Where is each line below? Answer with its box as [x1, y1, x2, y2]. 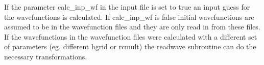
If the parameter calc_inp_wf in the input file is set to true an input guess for [4, 2, 250, 12]
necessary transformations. [4, 51, 87, 61]
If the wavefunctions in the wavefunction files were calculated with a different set [4, 31, 257, 42]
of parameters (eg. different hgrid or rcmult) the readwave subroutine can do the [4, 41, 256, 52]
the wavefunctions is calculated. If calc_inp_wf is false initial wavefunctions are [4, 11, 254, 22]
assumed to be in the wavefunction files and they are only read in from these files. [4, 21, 260, 32]
